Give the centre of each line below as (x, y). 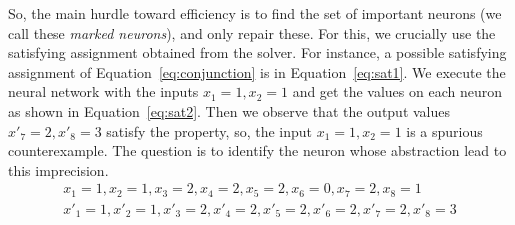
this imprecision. (58, 169)
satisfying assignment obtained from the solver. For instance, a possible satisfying (257, 52)
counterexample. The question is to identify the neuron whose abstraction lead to (257, 150)
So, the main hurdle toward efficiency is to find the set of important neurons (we (255, 13)
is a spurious (444, 130)
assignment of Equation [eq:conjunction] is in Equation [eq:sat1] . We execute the (257, 71)
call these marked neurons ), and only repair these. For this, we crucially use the (252, 32)
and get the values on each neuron (397, 91)
